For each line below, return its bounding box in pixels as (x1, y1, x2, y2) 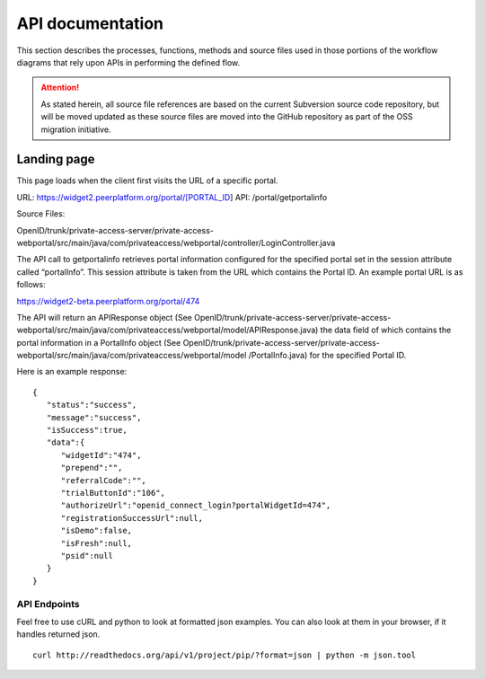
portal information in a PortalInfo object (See (16, 337, 181, 348)
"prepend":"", (60, 463, 123, 473)
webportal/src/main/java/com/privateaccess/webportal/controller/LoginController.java (16, 237, 336, 248)
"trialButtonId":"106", (60, 488, 166, 498)
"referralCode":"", (60, 475, 147, 485)
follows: (16, 279, 46, 290)
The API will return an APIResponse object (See (16, 312, 192, 322)
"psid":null (60, 551, 114, 560)
